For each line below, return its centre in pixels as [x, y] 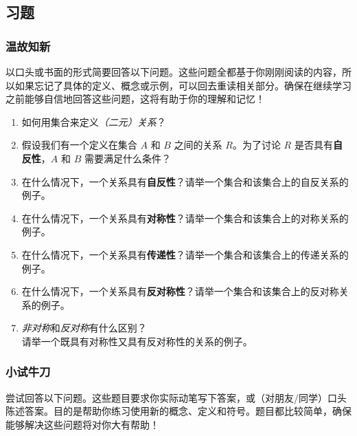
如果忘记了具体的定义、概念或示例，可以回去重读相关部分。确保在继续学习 [183, 85]
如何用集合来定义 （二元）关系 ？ [94, 121]
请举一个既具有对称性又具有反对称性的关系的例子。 [137, 341]
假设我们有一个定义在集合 [79, 145]
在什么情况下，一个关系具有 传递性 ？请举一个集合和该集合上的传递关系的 [185, 254]
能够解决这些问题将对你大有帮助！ [82, 424]
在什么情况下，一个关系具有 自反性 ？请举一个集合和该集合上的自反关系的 [185, 181]
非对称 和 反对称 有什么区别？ [84, 328]
